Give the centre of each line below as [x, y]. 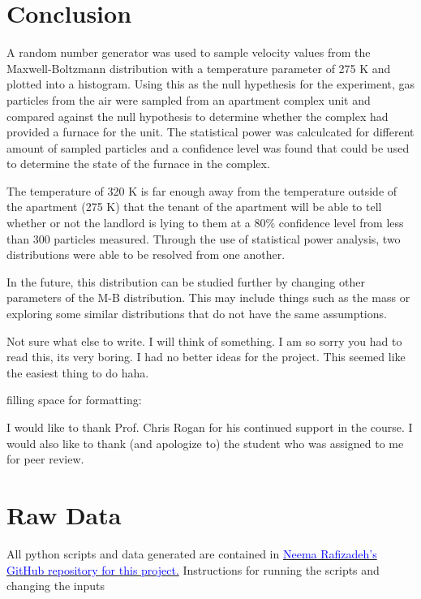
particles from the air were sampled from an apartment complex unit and [189, 99]
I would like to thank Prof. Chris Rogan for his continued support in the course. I [210, 427]
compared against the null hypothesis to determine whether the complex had [198, 116]
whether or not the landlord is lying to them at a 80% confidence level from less [205, 223]
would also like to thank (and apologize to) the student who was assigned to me [205, 443]
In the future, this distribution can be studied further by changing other [186, 281]
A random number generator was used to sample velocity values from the [189, 52]
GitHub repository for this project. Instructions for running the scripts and [193, 569]
